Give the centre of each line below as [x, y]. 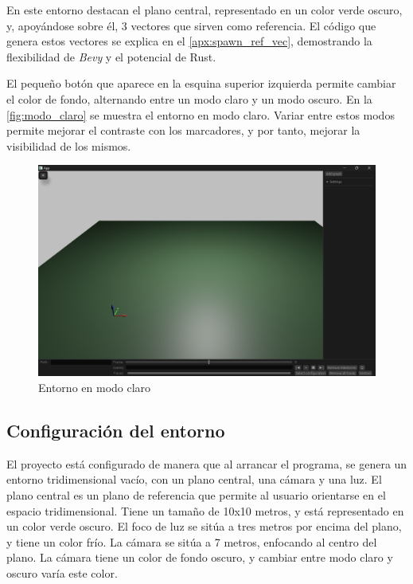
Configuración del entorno [116, 430]
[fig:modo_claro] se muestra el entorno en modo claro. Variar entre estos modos [201, 114]
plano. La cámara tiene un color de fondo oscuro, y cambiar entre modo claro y [200, 557]
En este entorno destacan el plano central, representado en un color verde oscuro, [205, 10]
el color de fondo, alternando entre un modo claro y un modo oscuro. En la [189, 98]
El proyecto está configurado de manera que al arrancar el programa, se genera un [207, 463]
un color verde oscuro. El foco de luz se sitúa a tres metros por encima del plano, [204, 526]
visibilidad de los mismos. [69, 145]
